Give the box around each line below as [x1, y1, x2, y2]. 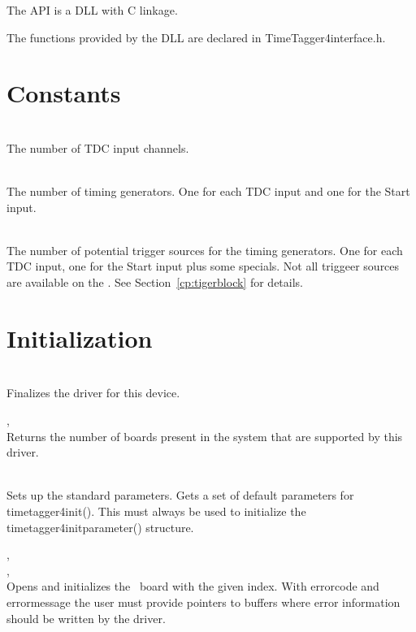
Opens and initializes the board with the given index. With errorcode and [6, 578, 379, 595]
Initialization [6, 321, 153, 354]
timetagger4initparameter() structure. [6, 518, 194, 535]
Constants [6, 76, 121, 110]
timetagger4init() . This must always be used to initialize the [6, 502, 306, 519]
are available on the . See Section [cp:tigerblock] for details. [6, 274, 303, 291]
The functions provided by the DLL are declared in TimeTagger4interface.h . [6, 28, 386, 45]
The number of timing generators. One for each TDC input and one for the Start [6, 183, 410, 200]
